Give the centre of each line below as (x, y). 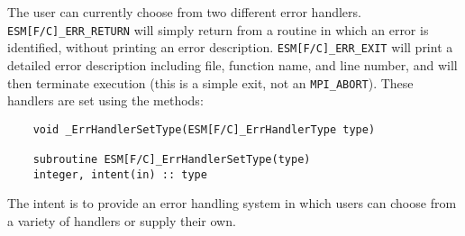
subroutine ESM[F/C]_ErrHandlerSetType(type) (172, 160)
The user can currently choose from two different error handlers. (184, 12)
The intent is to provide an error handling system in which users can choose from (232, 203)
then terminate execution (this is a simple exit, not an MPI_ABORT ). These (210, 82)
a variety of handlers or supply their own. (122, 220)
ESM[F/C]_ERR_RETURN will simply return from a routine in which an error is (218, 29)
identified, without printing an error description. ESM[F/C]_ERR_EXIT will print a (230, 47)
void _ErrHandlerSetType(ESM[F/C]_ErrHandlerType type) (204, 129)
